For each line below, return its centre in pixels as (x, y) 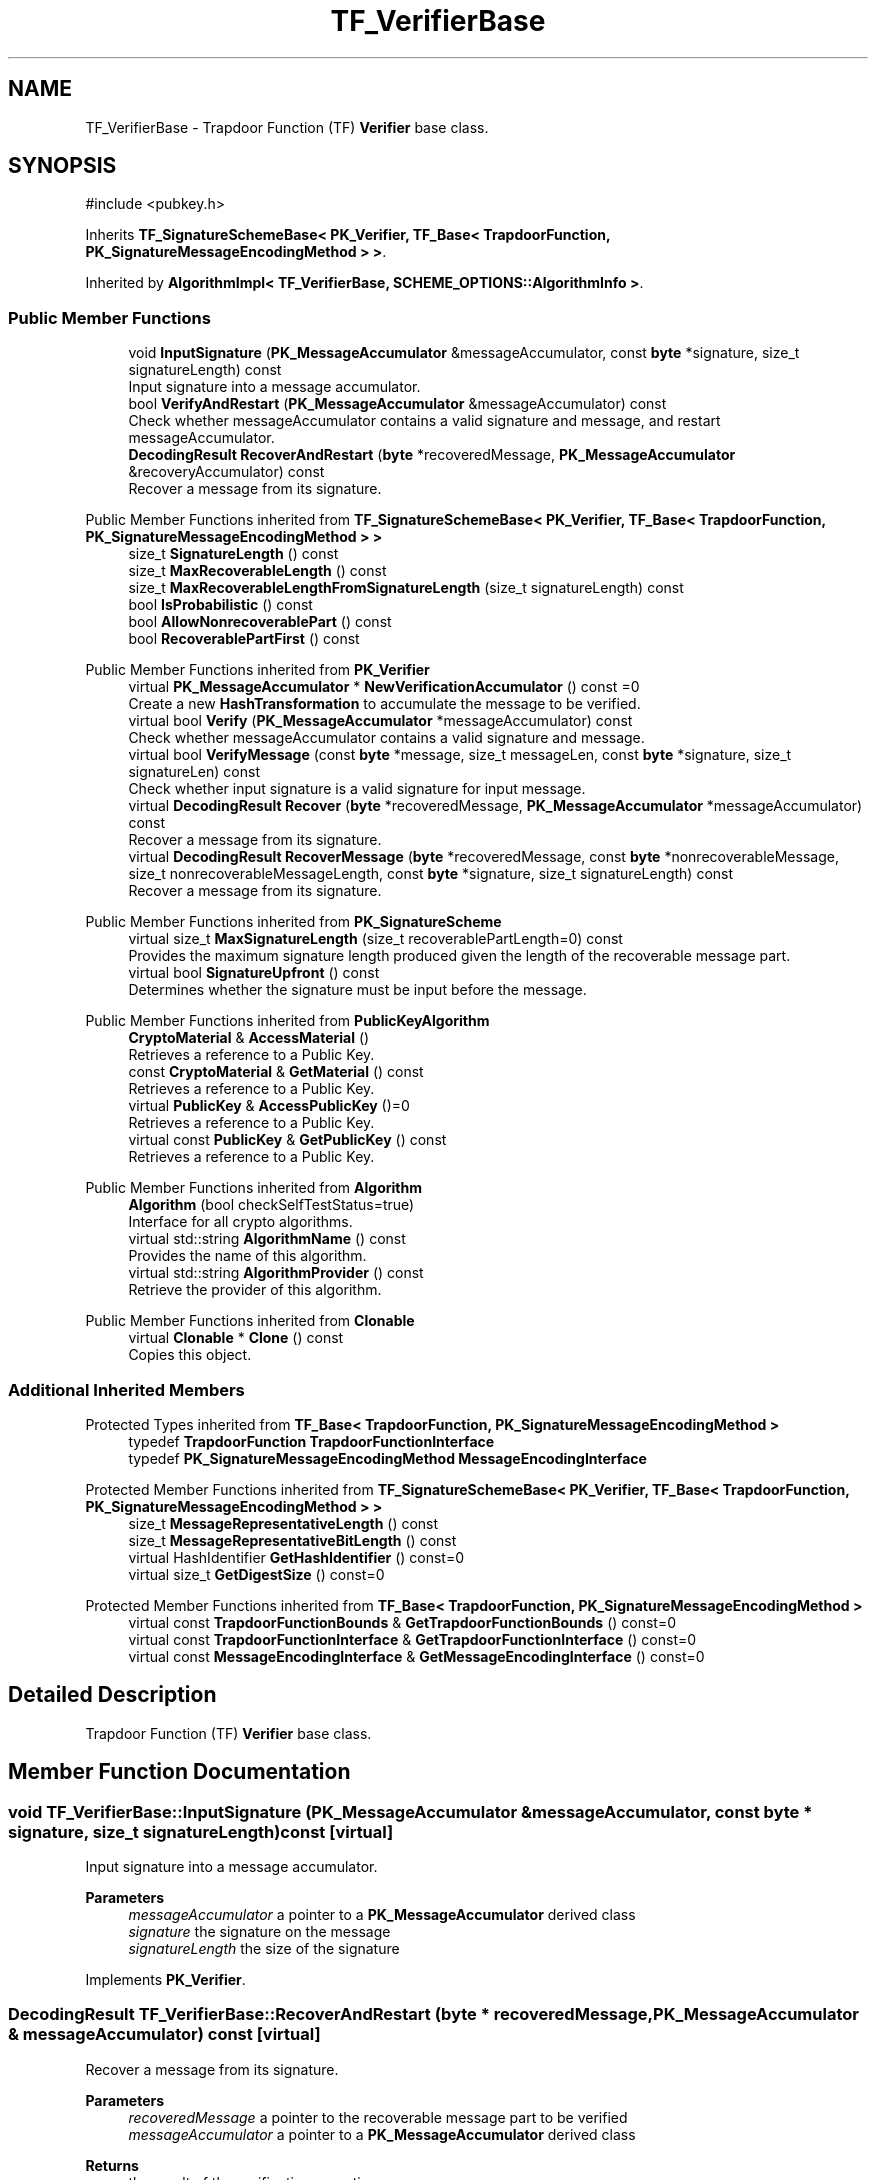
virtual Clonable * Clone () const (236, 1338)
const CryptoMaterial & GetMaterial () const (276, 1072)
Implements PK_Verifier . (165, 1979)
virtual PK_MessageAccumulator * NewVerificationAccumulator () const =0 (384, 687)
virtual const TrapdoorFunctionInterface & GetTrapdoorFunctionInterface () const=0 (412, 1639)
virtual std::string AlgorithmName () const (267, 1239)
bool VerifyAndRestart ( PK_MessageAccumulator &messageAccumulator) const (397, 404)
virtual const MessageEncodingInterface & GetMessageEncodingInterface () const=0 (416, 1656)
